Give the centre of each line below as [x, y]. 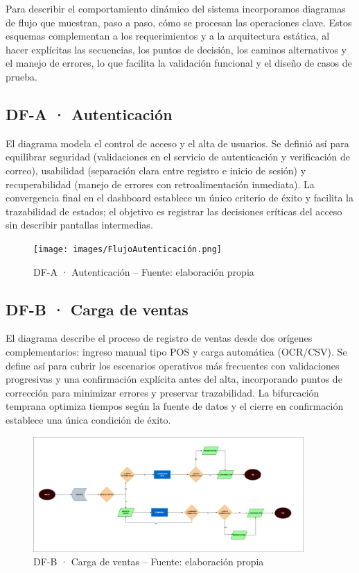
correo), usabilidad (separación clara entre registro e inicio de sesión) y [156, 170]
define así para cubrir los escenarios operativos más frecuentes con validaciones [173, 365]
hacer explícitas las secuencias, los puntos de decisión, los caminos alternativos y [176, 49]
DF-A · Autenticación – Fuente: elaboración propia [144, 271]
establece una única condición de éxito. [88, 419]
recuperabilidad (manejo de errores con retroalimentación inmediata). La [160, 184]
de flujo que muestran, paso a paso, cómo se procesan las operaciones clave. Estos [179, 22]
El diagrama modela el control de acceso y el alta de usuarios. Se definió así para [177, 143]
